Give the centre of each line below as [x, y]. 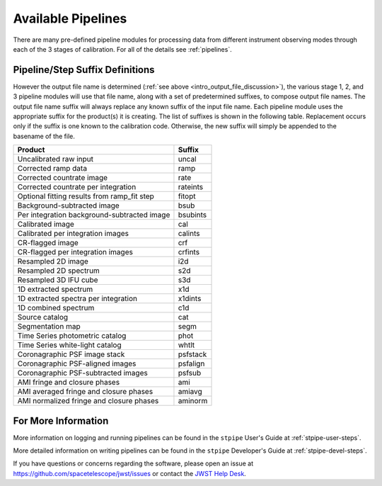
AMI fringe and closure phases [69, 383]
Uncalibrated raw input [56, 159]
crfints [189, 252]
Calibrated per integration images [73, 234]
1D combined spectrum [56, 308]
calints [189, 234]
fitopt [187, 196]
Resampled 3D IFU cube [58, 280]
